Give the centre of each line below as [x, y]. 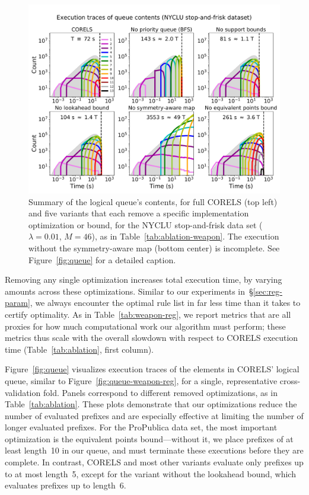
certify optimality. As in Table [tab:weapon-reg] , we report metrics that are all [148, 314]
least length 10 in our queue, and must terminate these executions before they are [154, 450]
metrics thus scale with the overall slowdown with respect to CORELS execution [152, 338]
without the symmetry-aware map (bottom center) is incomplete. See [154, 247]
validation [23, 392]
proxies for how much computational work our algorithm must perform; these [145, 326]
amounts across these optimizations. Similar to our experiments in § [129, 291]
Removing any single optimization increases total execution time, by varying [144, 280]
